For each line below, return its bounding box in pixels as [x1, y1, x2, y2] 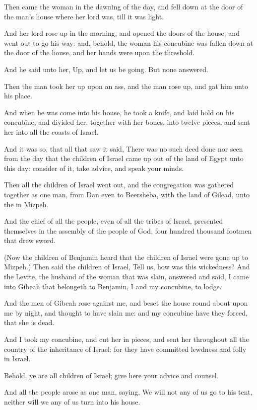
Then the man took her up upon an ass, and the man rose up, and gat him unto [4, 81, 248, 91]
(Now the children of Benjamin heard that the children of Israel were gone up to [4, 251, 249, 262]
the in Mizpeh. [4, 199, 49, 209]
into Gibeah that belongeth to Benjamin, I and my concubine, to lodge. [4, 281, 222, 291]
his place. [4, 90, 32, 101]
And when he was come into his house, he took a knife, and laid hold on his [4, 107, 235, 117]
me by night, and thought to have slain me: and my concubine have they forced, [4, 307, 248, 318]
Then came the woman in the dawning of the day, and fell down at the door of [4, 1, 243, 11]
